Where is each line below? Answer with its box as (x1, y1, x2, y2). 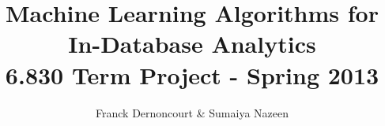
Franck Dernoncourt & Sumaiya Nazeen (96, 104, 289, 120)
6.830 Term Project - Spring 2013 (5, 58, 379, 91)
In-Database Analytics (68, 28, 316, 60)
